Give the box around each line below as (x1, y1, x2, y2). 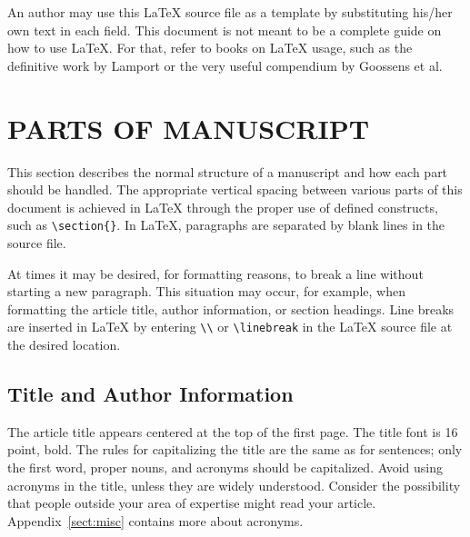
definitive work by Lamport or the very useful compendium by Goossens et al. (7, 55, 443, 75)
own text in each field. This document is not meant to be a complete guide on (7, 20, 442, 39)
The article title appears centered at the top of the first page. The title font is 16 (7, 422, 458, 441)
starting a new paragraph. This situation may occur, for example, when (7, 282, 405, 301)
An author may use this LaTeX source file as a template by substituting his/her (7, 3, 453, 21)
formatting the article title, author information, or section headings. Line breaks (7, 299, 455, 318)
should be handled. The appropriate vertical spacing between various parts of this (7, 180, 463, 199)
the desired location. (7, 334, 121, 353)
